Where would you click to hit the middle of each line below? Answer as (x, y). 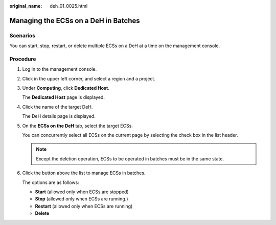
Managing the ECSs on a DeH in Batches (75, 21)
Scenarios (22, 35)
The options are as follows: (51, 182)
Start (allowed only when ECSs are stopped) (82, 192)
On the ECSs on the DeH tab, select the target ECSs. (77, 126)
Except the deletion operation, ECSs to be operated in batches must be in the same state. (130, 158)
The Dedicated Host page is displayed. (63, 97)
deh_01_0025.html (69, 6)
